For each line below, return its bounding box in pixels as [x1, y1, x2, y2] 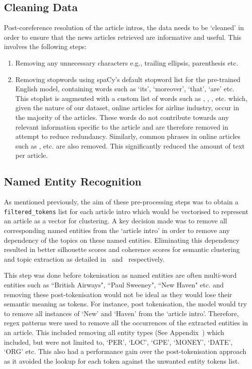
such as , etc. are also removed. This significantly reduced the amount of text [15, 140, 245, 151]
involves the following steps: [4, 41, 87, 51]
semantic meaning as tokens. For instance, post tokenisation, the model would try [4, 299, 247, 309]
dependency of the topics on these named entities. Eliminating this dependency [4, 235, 240, 245]
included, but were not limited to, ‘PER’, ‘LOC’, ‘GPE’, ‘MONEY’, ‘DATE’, [4, 336, 233, 347]
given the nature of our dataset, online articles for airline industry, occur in [15, 102, 239, 113]
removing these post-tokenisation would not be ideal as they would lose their [4, 289, 232, 299]
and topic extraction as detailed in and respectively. [4, 253, 165, 264]
